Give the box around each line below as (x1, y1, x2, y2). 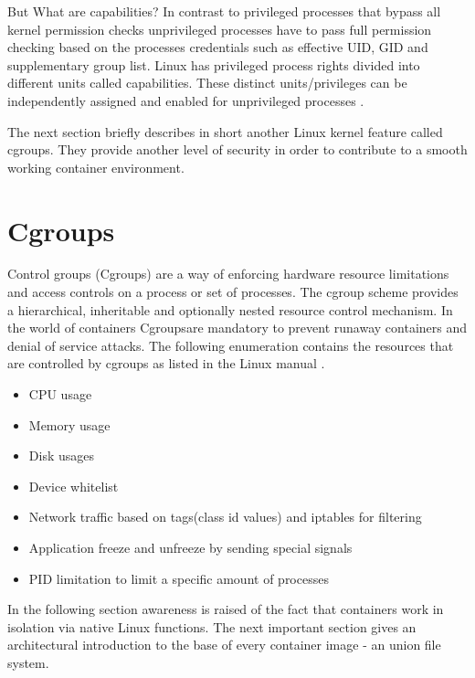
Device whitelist (28, 476, 119, 495)
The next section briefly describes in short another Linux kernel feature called (7, 122, 443, 141)
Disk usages (28, 446, 94, 465)
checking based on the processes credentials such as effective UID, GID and (7, 37, 428, 57)
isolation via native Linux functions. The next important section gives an (7, 617, 417, 636)
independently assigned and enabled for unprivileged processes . (7, 90, 364, 110)
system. (7, 652, 49, 672)
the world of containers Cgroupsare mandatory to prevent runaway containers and (7, 318, 468, 337)
